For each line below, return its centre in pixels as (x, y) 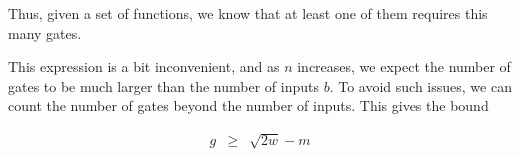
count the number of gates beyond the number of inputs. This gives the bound (248, 105)
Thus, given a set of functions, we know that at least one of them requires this (248, 13)
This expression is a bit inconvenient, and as (144, 66)
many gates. (45, 32)
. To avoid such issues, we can (420, 85)
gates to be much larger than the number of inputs (163, 85)
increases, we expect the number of (404, 66)
